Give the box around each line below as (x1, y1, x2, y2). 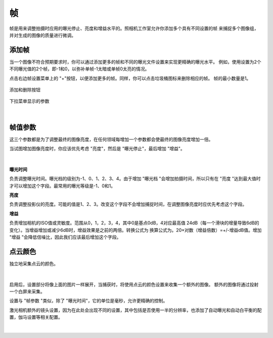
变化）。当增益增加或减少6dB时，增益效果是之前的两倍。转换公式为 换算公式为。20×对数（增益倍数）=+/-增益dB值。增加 (9, 227, 262, 233)
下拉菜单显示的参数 (9, 98, 50, 104)
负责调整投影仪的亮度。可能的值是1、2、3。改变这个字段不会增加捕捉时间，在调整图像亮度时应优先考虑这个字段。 (9, 201, 247, 207)
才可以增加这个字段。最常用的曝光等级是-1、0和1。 (9, 183, 116, 189)
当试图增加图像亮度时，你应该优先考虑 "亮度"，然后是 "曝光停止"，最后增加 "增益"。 (9, 146, 185, 152)
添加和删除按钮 (9, 87, 40, 93)
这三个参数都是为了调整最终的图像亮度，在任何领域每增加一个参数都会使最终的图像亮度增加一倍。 (9, 136, 213, 142)
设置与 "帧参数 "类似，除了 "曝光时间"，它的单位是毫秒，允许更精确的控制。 (9, 298, 168, 304)
